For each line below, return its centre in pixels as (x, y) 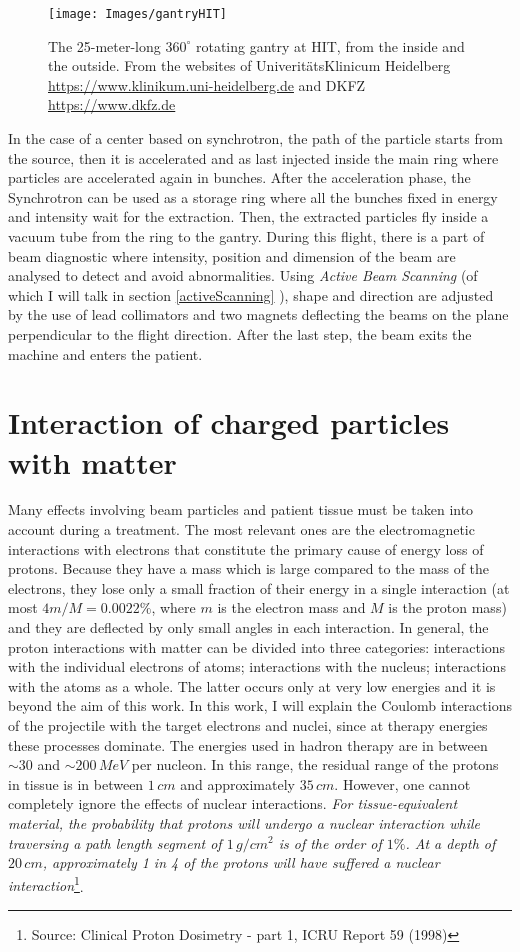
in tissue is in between (76, 783)
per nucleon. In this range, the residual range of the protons (315, 764)
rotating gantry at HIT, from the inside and (330, 45)
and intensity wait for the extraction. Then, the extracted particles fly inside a (248, 216)
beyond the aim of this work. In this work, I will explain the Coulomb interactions (260, 705)
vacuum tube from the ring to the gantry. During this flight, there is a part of (246, 236)
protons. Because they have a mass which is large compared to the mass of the (249, 568)
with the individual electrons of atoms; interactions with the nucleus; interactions (257, 666)
